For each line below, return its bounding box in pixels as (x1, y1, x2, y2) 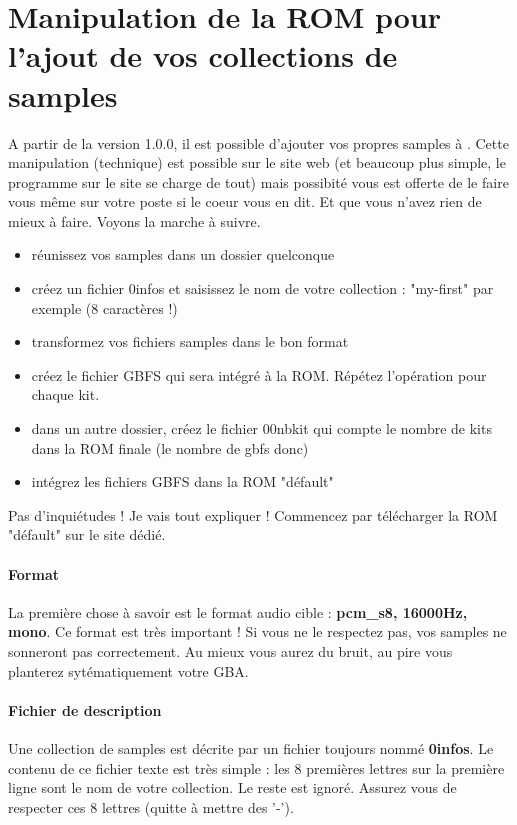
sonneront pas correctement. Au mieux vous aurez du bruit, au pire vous (8, 640, 453, 661)
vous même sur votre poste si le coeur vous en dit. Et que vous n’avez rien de (8, 191, 482, 212)
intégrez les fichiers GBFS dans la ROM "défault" (31, 471, 334, 492)
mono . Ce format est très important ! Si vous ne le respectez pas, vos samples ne (8, 621, 507, 642)
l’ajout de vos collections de (8, 35, 398, 76)
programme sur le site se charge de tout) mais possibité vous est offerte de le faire (8, 171, 509, 192)
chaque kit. (31, 384, 100, 405)
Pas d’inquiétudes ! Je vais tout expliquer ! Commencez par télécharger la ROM (8, 504, 498, 525)
